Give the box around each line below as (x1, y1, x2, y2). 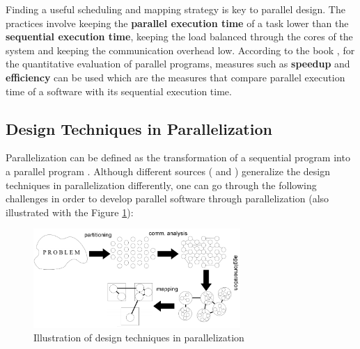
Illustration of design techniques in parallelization (33, 330, 244, 345)
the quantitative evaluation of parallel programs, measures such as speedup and (6, 56, 350, 71)
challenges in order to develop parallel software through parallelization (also (6, 191, 329, 206)
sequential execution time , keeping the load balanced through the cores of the (6, 29, 353, 44)
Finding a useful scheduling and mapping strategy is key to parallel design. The (6, 2, 345, 16)
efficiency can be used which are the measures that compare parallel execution (6, 70, 345, 84)
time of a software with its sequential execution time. (6, 83, 232, 98)
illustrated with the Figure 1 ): (6, 204, 134, 219)
